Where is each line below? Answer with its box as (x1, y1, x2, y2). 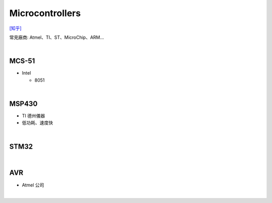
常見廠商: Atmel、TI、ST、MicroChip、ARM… (9, 34, 104, 40)
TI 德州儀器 (22, 112, 45, 118)
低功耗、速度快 (22, 120, 53, 126)
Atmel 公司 (22, 182, 44, 188)
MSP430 (9, 99, 38, 108)
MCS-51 (9, 57, 35, 65)
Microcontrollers (9, 8, 81, 19)
